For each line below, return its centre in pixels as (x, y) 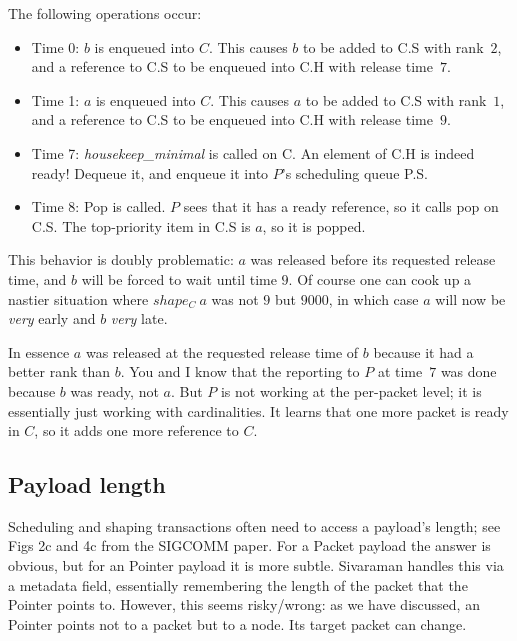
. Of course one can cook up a (380, 278)
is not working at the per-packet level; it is (351, 390)
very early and (52, 318)
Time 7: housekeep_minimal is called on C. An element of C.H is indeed (253, 152)
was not (235, 298)
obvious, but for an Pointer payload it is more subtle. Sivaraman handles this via (256, 565)
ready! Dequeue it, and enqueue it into (150, 172)
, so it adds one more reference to (136, 430)
